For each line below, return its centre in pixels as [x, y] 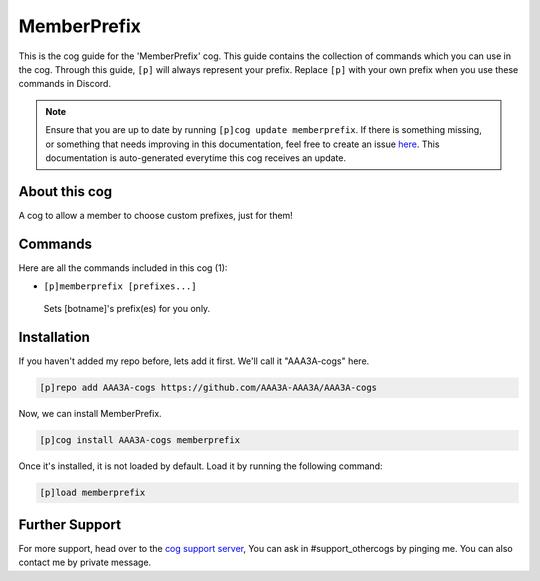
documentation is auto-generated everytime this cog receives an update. [196, 157]
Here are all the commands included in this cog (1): [123, 267]
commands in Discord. [65, 84]
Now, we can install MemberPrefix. [90, 414]
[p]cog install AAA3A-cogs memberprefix [139, 440]
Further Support [70, 524]
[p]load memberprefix [92, 493]
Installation [54, 337]
